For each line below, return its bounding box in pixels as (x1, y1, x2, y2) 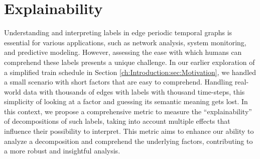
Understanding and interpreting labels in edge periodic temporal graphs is (4, 27, 232, 38)
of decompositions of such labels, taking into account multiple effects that (4, 116, 230, 126)
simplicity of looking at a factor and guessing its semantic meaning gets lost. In (4, 96, 248, 107)
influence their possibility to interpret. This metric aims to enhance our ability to (4, 126, 254, 136)
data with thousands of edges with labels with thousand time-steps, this (23, 86, 245, 97)
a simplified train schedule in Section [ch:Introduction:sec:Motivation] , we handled (4, 66, 256, 77)
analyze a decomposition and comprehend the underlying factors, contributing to (4, 135, 253, 146)
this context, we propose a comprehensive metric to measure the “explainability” (4, 106, 252, 116)
